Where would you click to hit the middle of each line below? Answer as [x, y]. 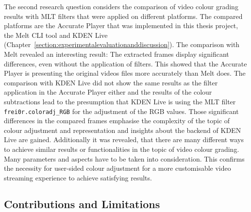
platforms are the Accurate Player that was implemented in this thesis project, [121, 25]
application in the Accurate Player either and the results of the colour [108, 92]
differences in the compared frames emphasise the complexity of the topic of [117, 121]
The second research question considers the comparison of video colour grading [121, 6]
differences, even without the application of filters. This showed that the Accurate [125, 63]
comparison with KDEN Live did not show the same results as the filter [111, 82]
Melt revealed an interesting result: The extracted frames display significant [117, 54]
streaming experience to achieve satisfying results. [78, 177]
